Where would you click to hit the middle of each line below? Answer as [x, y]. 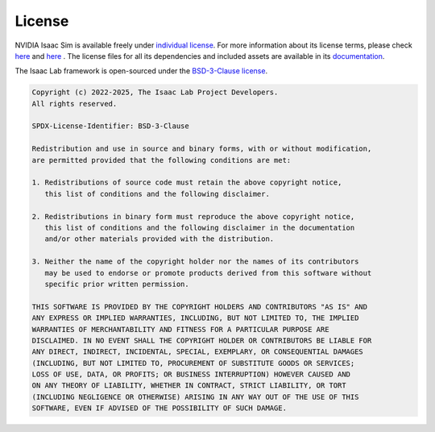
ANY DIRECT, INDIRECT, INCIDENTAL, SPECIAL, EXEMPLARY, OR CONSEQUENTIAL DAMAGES [198, 352]
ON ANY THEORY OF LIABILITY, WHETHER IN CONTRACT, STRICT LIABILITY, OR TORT [189, 386]
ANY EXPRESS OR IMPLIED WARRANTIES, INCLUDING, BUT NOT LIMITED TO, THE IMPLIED [195, 318]
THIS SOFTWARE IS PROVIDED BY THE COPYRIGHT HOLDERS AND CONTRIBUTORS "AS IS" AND [200, 307]
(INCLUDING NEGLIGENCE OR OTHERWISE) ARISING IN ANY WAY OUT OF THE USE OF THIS [195, 397]
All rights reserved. [75, 104]
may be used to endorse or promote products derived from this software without [208, 273]
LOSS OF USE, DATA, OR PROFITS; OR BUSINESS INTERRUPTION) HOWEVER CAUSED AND [191, 374]
